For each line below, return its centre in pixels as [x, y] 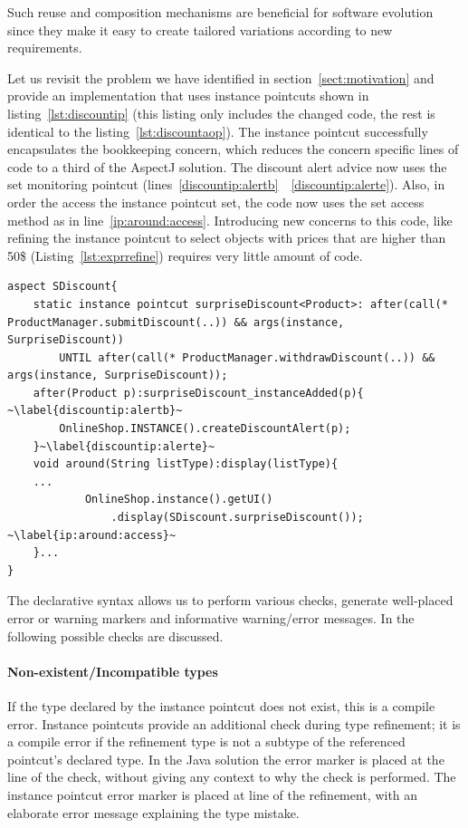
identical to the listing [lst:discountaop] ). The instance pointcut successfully [218, 131]
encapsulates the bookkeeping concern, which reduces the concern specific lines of [233, 149]
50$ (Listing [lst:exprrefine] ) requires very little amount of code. [185, 255]
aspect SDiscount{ [62, 287]
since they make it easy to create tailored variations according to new [200, 29]
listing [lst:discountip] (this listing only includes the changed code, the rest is [221, 113]
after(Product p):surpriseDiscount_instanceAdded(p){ [198, 393]
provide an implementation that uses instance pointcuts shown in [188, 96]
